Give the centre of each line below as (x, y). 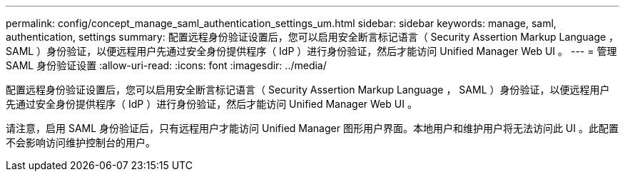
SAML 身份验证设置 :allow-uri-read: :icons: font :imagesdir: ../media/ (166, 65)
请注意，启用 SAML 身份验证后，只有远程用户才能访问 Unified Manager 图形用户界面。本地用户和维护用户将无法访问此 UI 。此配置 (312, 128)
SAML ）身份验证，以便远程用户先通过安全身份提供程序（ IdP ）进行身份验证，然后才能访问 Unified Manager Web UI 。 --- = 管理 (311, 51)
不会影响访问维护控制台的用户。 (81, 142)
